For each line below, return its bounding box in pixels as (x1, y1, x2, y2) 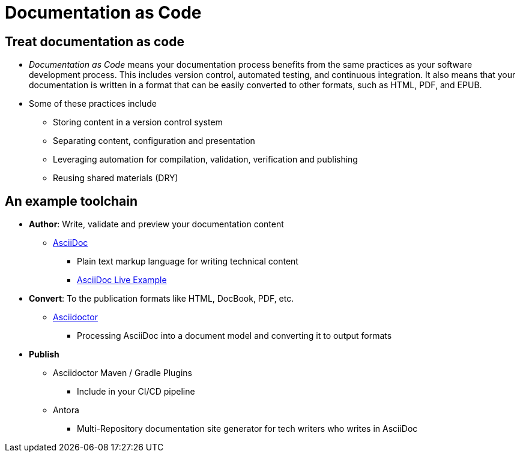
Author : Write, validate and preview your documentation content (29, 219, 284, 230)
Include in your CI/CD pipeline (77, 386, 195, 397)
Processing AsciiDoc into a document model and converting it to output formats (77, 330, 392, 341)
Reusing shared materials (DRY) (53, 173, 178, 184)
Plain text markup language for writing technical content (77, 256, 298, 267)
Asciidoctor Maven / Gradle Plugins (53, 368, 192, 378)
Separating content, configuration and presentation (53, 136, 255, 146)
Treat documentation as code (5, 34, 184, 49)
